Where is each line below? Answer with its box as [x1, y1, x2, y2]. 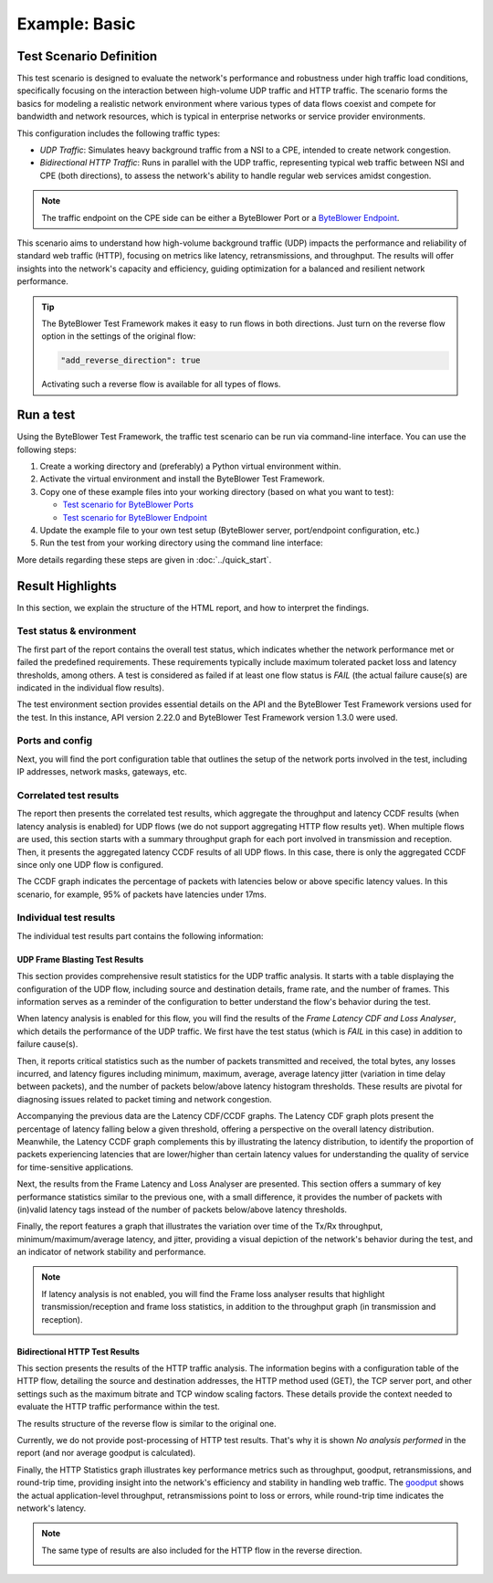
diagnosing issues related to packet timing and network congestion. [16, 1093, 273, 1104]
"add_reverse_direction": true [60, 355, 201, 365]
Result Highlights [16, 578, 118, 594]
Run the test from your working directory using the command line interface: [39, 537, 323, 548]
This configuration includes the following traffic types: [16, 128, 221, 139]
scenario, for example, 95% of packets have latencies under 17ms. [16, 889, 267, 900]
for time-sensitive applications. [16, 1161, 134, 1173]
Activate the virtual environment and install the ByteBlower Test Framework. [39, 473, 325, 484]
